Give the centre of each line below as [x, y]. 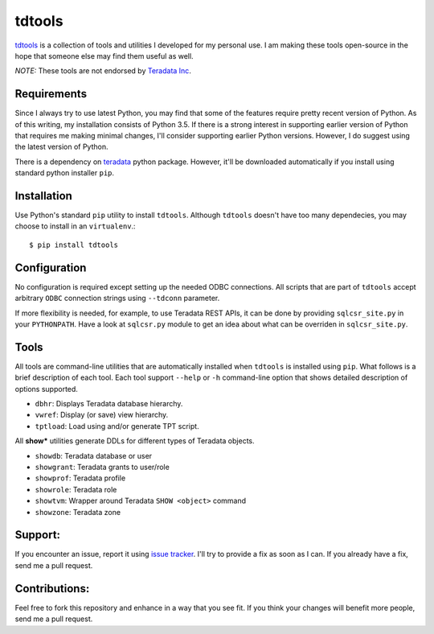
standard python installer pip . [65, 173]
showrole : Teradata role [76, 489]
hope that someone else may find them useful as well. [104, 56]
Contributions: [52, 589]
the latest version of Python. [61, 147]
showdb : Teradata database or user [94, 455]
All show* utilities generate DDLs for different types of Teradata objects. [135, 441]
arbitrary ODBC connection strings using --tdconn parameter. [117, 298]
